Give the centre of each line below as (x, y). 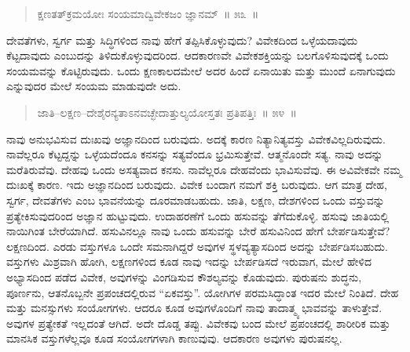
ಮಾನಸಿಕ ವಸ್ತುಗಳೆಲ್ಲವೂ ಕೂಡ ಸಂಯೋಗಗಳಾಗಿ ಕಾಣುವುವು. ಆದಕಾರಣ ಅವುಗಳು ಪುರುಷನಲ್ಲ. (174, 338)
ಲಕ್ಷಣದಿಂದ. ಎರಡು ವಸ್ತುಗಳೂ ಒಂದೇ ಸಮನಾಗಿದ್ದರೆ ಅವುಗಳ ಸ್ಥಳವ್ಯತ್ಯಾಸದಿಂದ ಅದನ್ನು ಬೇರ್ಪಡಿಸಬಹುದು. (197, 246)
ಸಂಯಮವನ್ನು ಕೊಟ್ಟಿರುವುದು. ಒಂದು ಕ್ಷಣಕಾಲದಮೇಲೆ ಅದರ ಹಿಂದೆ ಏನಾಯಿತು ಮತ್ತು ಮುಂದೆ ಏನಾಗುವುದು (201, 70)
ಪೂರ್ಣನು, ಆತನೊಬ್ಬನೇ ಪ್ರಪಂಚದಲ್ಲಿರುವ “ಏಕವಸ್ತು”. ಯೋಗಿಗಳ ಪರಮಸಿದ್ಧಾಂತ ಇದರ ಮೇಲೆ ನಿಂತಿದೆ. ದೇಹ (203, 292)
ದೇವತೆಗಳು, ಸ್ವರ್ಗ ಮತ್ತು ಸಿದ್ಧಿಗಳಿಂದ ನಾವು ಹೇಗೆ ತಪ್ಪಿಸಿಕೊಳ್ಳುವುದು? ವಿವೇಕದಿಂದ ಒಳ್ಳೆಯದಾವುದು (182, 40)
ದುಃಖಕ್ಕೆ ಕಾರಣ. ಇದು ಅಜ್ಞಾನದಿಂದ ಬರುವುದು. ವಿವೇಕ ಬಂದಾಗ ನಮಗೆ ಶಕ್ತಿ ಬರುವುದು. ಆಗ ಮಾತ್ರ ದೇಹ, (197, 185)
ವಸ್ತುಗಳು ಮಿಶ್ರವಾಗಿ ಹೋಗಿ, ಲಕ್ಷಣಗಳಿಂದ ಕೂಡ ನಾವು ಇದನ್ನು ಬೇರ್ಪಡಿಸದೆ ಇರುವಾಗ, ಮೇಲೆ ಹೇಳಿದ (189, 261)
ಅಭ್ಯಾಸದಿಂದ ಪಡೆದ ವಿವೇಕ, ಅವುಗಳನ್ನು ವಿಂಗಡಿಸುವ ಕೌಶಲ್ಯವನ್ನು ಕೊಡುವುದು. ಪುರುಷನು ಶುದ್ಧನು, (184, 276)
